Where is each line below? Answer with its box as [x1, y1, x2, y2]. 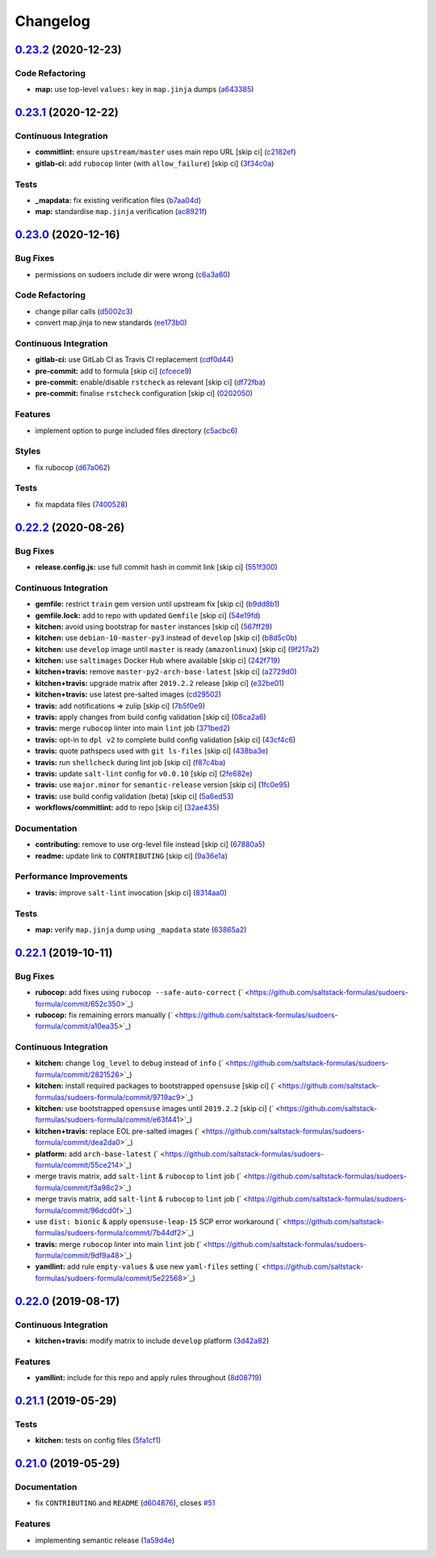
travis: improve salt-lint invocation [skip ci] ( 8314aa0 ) [35, 887, 228, 897]
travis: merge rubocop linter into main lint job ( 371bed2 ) [35, 723, 230, 733]
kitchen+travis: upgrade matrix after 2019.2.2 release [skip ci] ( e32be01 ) [35, 678, 285, 688]
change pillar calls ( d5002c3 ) [35, 306, 133, 316]
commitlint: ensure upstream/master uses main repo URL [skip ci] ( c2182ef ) [35, 147, 296, 157]
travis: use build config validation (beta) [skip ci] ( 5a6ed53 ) [35, 791, 234, 801]
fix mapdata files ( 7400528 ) [35, 499, 128, 509]
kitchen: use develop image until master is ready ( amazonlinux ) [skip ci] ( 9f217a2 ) [35, 644, 320, 654]
